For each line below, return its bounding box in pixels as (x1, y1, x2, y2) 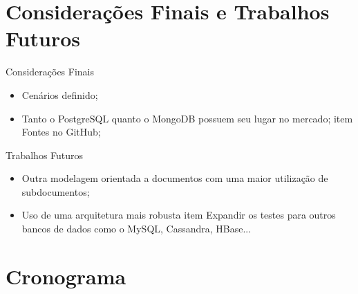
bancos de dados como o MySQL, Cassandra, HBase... (21, 221, 252, 236)
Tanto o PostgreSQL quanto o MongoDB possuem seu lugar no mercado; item (21, 111, 353, 125)
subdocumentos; (21, 184, 90, 199)
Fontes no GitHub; (21, 125, 101, 139)
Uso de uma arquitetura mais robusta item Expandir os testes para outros (21, 208, 336, 222)
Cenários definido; (21, 87, 98, 102)
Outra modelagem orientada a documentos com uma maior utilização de (21, 171, 328, 185)
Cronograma (6, 261, 126, 290)
